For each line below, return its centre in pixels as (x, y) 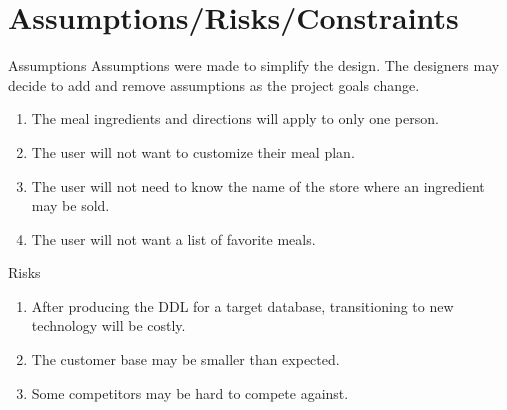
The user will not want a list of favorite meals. (173, 238)
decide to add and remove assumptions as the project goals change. (214, 84)
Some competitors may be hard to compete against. (190, 392)
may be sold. (70, 205)
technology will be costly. (108, 325)
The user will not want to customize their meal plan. (193, 151)
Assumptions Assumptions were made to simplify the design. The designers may (254, 65)
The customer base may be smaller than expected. (185, 359)
